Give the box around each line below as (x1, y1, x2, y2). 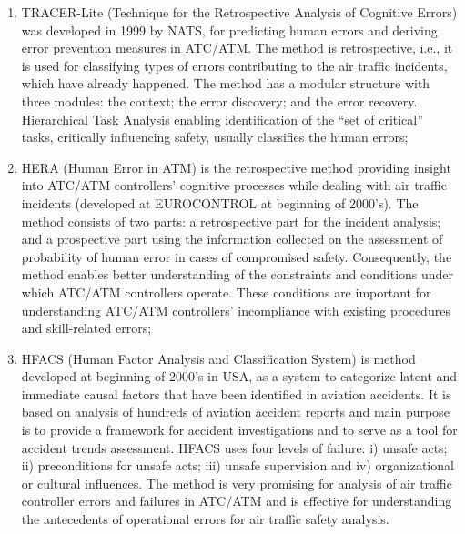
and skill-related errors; (21, 318, 152, 338)
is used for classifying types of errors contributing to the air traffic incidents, (21, 55, 448, 75)
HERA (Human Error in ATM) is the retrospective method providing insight (21, 157, 451, 176)
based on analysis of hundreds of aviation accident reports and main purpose (21, 402, 450, 421)
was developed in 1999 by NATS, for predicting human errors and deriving (21, 20, 438, 39)
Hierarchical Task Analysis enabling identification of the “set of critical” (21, 109, 423, 128)
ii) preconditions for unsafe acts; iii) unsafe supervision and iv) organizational (21, 456, 454, 475)
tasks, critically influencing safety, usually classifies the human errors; (21, 127, 409, 146)
